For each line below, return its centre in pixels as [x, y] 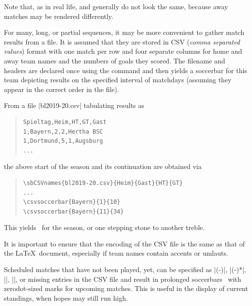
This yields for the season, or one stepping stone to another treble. [104, 227]
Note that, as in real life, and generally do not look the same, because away [116, 6]
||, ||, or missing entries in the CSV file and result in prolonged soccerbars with [123, 279]
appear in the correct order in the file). [62, 89]
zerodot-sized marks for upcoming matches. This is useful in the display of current [126, 288]
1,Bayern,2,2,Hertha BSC [63, 131]
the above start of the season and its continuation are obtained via [103, 166]
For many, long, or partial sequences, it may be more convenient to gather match [124, 32]
